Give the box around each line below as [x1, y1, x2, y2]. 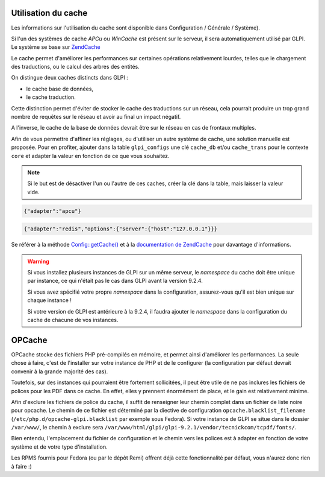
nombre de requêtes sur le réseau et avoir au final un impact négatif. [11, 113, 181, 121]
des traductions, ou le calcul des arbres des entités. [11, 63, 140, 71]
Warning [27, 257, 49, 265]
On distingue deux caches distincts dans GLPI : [11, 74, 129, 81]
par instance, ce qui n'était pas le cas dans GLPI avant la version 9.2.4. [27, 277, 203, 285]
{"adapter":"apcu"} [23, 207, 81, 214]
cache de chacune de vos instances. [27, 317, 119, 324]
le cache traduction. [26, 93, 76, 101]
